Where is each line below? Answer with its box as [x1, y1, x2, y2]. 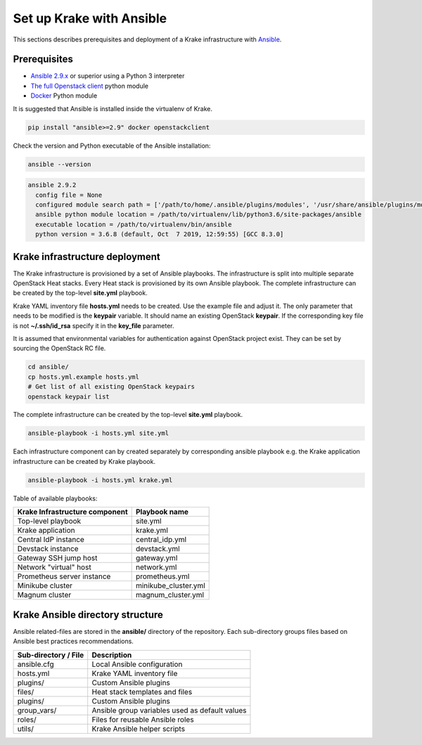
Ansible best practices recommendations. [13, 637, 134, 646]
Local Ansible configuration [91, 659, 183, 669]
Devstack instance [17, 544, 79, 554]
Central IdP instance [17, 535, 84, 545]
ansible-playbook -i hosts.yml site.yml [27, 429, 169, 437]
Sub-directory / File [17, 650, 84, 660]
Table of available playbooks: [13, 494, 98, 503]
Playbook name [135, 507, 189, 517]
